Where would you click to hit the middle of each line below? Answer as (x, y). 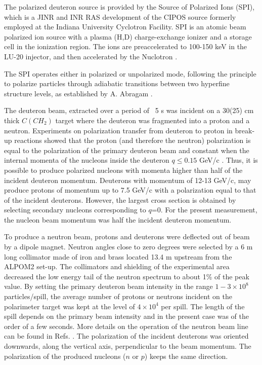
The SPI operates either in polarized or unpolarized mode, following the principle (130, 73)
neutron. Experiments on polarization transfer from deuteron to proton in (118, 130)
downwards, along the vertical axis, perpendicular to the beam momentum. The (128, 346)
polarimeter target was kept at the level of (70, 306)
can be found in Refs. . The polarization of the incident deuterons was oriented (126, 336)
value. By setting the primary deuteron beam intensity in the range (108, 286)
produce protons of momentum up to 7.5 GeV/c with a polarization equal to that (130, 190)
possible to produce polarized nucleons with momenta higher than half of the (123, 170)
